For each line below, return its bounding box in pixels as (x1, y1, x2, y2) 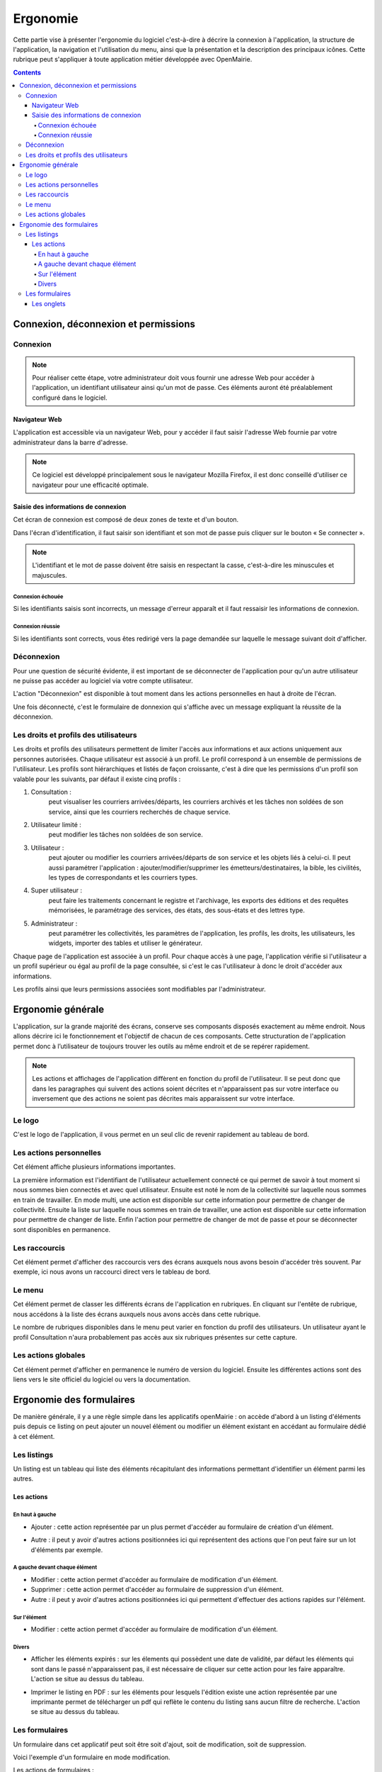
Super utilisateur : (30, 886, 83, 895)
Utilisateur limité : (30, 821, 81, 829)
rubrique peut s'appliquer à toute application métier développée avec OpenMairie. (13, 55, 253, 64)
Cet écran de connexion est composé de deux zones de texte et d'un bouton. (13, 515, 239, 524)
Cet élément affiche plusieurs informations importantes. (13, 1162, 176, 1171)
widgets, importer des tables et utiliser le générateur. (48, 939, 203, 948)
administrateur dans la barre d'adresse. (13, 438, 128, 447)
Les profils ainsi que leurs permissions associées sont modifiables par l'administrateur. (13, 985, 267, 993)
